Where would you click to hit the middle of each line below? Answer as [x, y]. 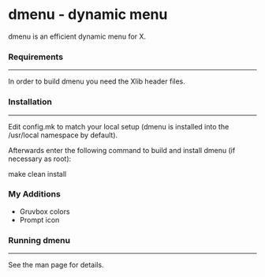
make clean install [37, 174]
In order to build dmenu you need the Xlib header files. [97, 81]
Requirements [36, 57]
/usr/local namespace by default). [63, 135]
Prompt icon [39, 219]
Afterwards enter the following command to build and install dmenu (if [122, 150]
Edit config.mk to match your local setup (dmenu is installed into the [119, 126]
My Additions [34, 194]
